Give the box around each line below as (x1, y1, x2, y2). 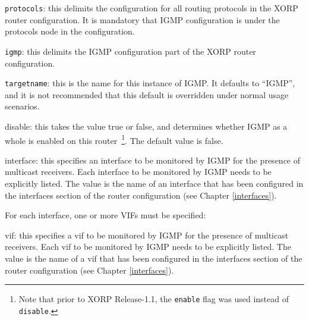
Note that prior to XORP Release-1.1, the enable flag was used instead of (18, 293, 289, 305)
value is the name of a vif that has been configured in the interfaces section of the (5, 252, 302, 264)
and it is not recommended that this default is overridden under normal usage (5, 88, 289, 101)
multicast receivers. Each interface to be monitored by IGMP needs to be (5, 165, 272, 178)
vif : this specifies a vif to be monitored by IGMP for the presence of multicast (5, 228, 289, 241)
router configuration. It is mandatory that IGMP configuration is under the (5, 13, 280, 26)
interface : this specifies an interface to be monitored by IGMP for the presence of (5, 153, 301, 166)
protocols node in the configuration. (5, 25, 135, 37)
